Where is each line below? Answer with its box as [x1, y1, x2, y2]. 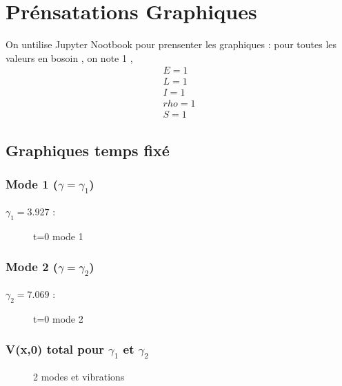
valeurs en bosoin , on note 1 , [6, 50, 133, 65]
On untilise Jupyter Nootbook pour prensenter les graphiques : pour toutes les [6, 37, 337, 52]
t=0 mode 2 [33, 311, 83, 325]
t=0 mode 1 [33, 228, 83, 243]
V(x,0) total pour [6, 341, 104, 358]
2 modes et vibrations [33, 369, 125, 383]
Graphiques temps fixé [6, 139, 170, 160]
